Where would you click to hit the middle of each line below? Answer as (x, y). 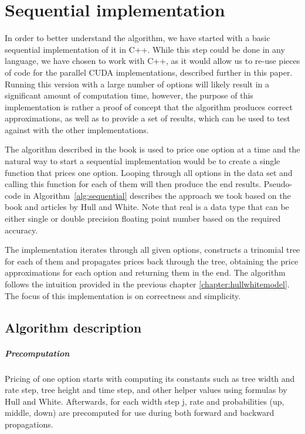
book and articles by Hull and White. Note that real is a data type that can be (147, 207)
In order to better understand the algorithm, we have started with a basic (138, 38)
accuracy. (21, 230)
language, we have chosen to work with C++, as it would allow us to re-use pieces (152, 61)
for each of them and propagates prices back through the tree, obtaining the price (152, 261)
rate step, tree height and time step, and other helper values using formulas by (146, 390)
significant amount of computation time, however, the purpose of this (129, 95)
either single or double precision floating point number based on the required (143, 218)
